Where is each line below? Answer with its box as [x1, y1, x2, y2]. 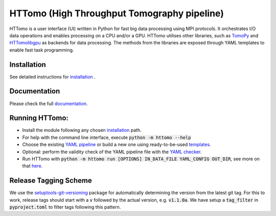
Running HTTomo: [9, 114, 69, 123]
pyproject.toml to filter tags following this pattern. [9, 204, 121, 210]
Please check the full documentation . [9, 100, 88, 107]
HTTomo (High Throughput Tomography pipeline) [9, 8, 224, 19]
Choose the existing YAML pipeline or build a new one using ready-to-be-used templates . [22, 141, 212, 148]
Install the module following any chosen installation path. [22, 127, 142, 133]
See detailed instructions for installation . [9, 74, 96, 80]
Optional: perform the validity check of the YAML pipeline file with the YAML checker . [22, 149, 202, 155]
